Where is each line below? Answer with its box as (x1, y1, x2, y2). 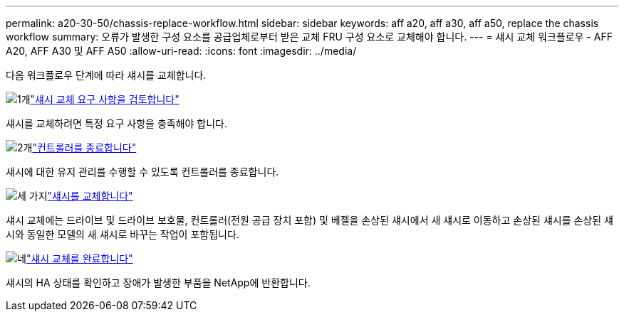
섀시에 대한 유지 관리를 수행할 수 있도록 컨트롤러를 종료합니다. (6, 166, 279, 178)
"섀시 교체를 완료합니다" (26, 252, 133, 264)
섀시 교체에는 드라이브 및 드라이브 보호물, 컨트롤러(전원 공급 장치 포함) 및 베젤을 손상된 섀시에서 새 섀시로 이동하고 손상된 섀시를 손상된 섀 (6, 214, 613, 226)
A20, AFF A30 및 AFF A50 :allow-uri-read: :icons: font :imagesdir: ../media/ (6, 45, 357, 57)
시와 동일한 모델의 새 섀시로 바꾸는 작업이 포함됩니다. (6, 228, 239, 240)
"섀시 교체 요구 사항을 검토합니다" (30, 93, 180, 105)
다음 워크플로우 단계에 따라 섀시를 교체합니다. (6, 69, 207, 81)
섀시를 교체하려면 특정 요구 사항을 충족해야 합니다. (6, 117, 228, 129)
